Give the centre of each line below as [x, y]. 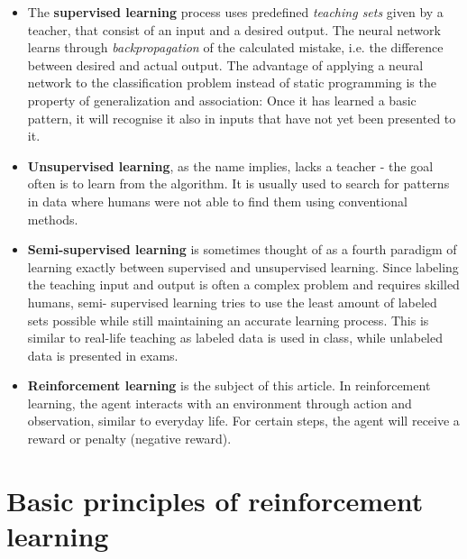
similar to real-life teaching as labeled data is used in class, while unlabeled [235, 338]
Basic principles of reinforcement [215, 500]
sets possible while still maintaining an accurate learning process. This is [228, 320]
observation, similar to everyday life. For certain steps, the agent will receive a [243, 421]
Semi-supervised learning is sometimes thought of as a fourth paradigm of [242, 249]
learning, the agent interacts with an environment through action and [220, 403]
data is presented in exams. [103, 355]
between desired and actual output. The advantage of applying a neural [225, 64]
